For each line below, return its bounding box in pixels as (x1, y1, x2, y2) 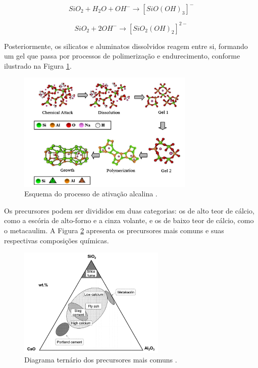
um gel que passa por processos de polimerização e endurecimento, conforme (4, 50, 240, 61)
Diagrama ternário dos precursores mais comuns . (24, 354, 177, 365)
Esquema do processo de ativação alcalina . (24, 188, 158, 199)
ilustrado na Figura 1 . (4, 60, 72, 71)
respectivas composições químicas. (4, 235, 109, 245)
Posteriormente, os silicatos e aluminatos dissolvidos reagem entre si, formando (4, 40, 248, 51)
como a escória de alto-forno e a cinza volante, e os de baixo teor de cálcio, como (4, 215, 254, 226)
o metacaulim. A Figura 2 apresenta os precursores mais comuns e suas (4, 225, 224, 235)
